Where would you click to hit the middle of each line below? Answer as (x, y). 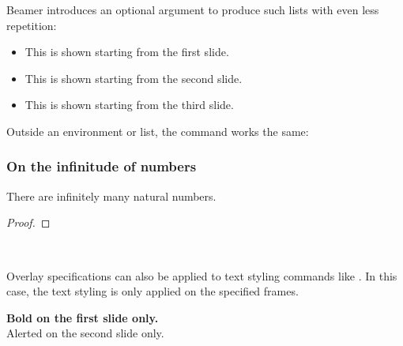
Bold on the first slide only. (83, 317)
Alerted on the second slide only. (85, 333)
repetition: (32, 25)
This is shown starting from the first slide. (127, 52)
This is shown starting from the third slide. (129, 105)
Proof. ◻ (28, 222)
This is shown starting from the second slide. (134, 78)
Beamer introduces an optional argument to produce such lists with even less (193, 9)
